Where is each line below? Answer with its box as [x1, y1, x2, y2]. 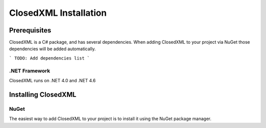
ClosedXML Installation [9, 7, 107, 18]
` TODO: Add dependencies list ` [9, 55, 90, 61]
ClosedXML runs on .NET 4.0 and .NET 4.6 [9, 77, 96, 83]
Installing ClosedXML [9, 90, 76, 98]
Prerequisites [9, 26, 51, 34]
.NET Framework [9, 67, 50, 74]
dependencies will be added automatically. [9, 46, 96, 52]
